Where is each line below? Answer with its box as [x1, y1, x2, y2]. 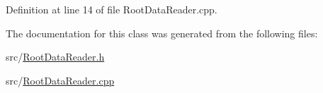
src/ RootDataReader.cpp [6, 73, 115, 87]
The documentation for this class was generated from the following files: [6, 25, 318, 40]
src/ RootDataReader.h [6, 49, 105, 64]
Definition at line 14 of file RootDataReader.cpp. [6, 2, 217, 16]
